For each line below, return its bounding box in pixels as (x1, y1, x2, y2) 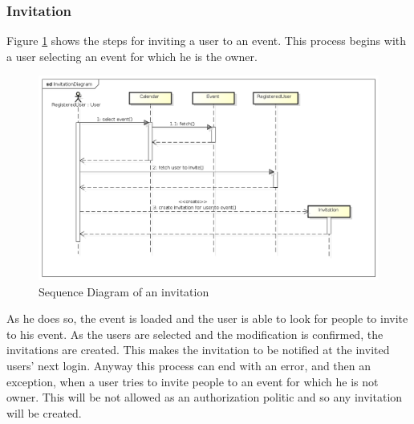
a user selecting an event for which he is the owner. (6, 47, 258, 64)
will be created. (6, 404, 82, 421)
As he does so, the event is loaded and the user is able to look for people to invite (6, 310, 408, 327)
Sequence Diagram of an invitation (39, 283, 209, 300)
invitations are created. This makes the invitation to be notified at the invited (6, 341, 390, 358)
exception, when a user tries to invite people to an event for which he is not (6, 373, 379, 389)
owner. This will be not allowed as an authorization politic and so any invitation (6, 389, 403, 406)
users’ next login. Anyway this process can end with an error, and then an (6, 357, 371, 374)
